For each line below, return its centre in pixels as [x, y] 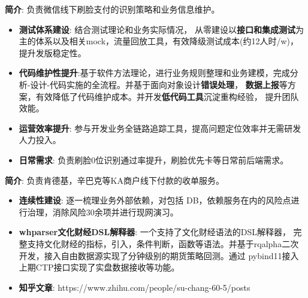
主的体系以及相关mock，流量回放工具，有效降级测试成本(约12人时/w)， [159, 41]
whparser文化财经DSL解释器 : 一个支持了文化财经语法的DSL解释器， [155, 232]
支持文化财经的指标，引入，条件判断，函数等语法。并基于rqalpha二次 [163, 243]
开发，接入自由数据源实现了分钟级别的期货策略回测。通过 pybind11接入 [159, 255]
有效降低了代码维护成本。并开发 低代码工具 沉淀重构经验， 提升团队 [167, 96]
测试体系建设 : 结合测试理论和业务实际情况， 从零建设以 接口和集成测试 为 [161, 29]
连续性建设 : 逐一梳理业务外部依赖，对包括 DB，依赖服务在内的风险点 [155, 200]
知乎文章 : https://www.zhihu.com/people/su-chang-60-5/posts [135, 287]
